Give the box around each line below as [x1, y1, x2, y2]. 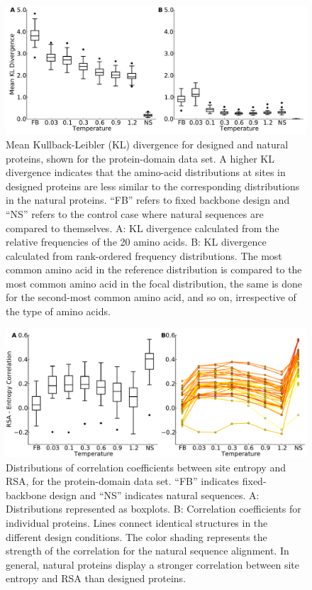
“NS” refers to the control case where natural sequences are [6, 206, 264, 221]
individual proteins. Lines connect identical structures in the [6, 515, 268, 530]
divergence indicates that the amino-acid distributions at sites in [6, 165, 286, 180]
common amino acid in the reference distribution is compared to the [6, 262, 302, 277]
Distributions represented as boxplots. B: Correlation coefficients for [6, 501, 301, 516]
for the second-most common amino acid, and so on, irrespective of [6, 290, 296, 305]
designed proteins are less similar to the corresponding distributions [6, 178, 300, 193]
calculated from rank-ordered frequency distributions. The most [6, 248, 282, 263]
